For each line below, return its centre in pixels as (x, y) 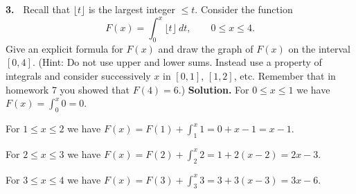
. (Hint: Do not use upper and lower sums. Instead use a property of (177, 62)
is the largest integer (132, 9)
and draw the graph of (206, 48)
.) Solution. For (214, 89)
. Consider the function (244, 9)
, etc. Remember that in (285, 76)
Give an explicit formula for (64, 48)
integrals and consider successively (78, 76)
